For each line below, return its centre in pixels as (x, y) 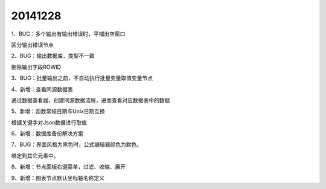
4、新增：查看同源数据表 (42, 89)
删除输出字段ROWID (36, 67)
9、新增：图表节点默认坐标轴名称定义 (58, 178)
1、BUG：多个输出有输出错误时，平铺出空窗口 (68, 34)
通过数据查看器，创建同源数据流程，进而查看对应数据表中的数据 (91, 100)
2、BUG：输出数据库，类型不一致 (53, 56)
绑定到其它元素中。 (35, 155)
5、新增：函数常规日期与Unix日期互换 (58, 111)
